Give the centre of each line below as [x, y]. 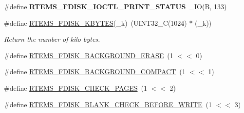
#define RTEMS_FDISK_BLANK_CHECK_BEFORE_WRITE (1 [108, 104]
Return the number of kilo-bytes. [52, 39]
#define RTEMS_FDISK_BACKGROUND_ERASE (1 [89, 55]
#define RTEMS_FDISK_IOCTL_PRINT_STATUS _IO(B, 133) [115, 6]
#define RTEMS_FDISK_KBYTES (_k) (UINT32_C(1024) [95, 23]
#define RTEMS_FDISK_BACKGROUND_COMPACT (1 [95, 72]
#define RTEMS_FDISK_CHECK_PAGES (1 [75, 88]
